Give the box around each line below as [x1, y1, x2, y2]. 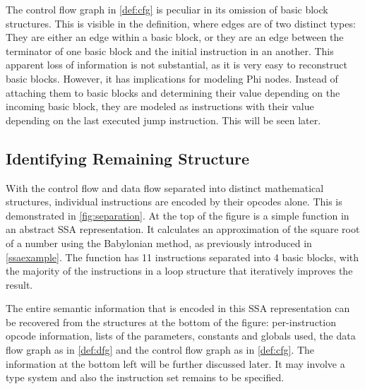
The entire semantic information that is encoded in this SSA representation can [6, 301, 350, 316]
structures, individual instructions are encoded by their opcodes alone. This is [6, 194, 342, 209]
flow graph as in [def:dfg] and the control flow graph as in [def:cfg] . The [6, 342, 315, 357]
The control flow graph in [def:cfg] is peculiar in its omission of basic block [6, 2, 328, 16]
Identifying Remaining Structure [6, 147, 249, 169]
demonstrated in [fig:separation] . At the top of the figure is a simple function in [6, 208, 349, 222]
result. [6, 277, 33, 292]
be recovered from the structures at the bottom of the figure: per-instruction [6, 314, 336, 329]
